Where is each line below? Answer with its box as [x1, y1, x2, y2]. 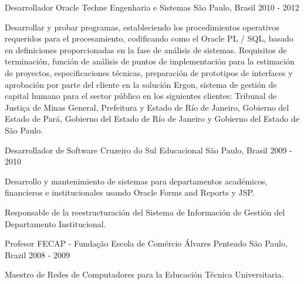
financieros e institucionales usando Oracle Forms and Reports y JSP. [5, 186, 255, 199]
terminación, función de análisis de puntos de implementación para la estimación [5, 55, 295, 67]
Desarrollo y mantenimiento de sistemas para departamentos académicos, [5, 174, 268, 187]
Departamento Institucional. [5, 217, 106, 230]
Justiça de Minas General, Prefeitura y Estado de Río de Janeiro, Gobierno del [5, 101, 289, 113]
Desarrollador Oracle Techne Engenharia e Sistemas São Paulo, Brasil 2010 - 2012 [5, 1, 299, 13]
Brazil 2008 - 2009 [5, 248, 70, 261]
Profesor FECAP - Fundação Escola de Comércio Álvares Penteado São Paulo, [5, 237, 288, 249]
